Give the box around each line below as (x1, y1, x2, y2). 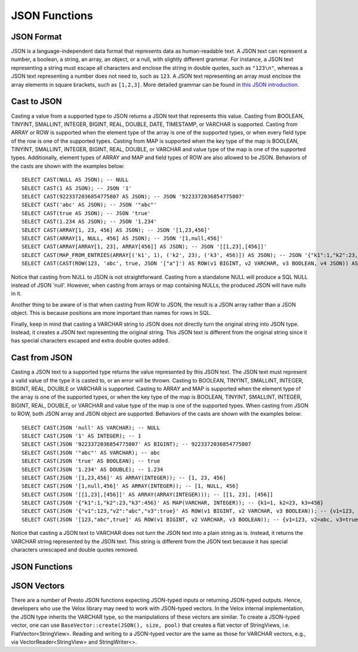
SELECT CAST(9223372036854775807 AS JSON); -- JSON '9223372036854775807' (21, 193, 245, 200)
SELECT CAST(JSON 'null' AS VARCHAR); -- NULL (21, 424, 161, 431)
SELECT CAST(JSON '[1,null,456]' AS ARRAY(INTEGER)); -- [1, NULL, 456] (21, 483, 239, 489)
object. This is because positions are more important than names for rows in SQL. (11, 310, 212, 317)
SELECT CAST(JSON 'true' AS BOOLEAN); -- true (21, 458, 161, 464)
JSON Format (11, 32, 62, 42)
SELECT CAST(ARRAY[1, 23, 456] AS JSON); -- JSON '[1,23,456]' (21, 226, 211, 233)
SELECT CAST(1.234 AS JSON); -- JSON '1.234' (21, 218, 158, 225)
